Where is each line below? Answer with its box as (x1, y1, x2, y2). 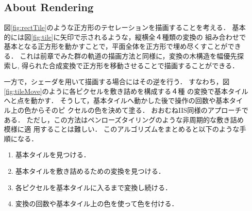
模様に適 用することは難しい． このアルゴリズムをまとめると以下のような (4, 124, 239, 134)
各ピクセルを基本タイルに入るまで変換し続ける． (15, 182, 172, 192)
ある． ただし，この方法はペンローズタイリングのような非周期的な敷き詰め (4, 114, 244, 124)
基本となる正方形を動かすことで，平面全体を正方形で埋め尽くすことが (4, 41, 228, 51)
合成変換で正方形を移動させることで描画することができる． (49, 60, 239, 70)
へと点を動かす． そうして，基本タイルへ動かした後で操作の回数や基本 (4, 95, 229, 105)
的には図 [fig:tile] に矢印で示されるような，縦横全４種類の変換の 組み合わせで (4, 31, 246, 42)
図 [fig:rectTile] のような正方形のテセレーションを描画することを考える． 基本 (4, 22, 246, 32)
